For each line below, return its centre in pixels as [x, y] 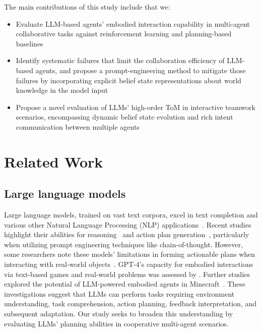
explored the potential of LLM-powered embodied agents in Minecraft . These [125, 284]
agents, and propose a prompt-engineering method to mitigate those [141, 70]
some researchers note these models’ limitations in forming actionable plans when [130, 254]
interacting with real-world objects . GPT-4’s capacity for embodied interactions [129, 264]
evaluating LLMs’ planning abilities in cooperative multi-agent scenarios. [116, 323]
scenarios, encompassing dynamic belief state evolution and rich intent [124, 117]
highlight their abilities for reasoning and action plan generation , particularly [127, 234]
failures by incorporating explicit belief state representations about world [128, 80]
